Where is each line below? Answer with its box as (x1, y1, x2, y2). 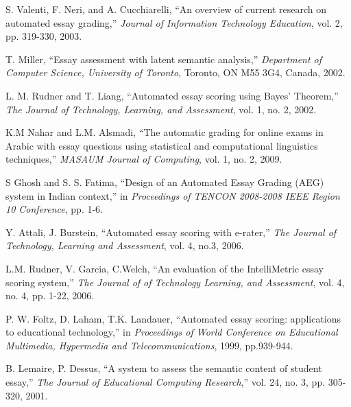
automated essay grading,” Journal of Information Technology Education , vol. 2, (5, 15, 343, 30)
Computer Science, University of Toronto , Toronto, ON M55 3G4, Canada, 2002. (5, 65, 346, 80)
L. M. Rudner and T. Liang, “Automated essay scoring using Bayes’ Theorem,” (5, 88, 339, 102)
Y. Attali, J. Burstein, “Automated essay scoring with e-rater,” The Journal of (5, 224, 337, 239)
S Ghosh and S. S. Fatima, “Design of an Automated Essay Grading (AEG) (5, 174, 324, 189)
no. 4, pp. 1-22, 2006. (5, 288, 95, 303)
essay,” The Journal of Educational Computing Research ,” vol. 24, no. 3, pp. (5, 375, 326, 389)
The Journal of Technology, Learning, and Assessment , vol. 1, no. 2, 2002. (5, 102, 317, 116)
